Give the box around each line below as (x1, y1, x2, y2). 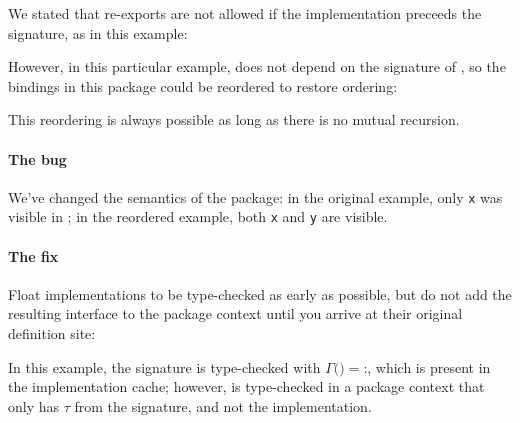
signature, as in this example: (8, 22, 188, 43)
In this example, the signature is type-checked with (8, 356, 321, 377)
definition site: (8, 323, 96, 344)
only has (8, 395, 60, 416)
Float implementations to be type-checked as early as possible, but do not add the (8, 283, 512, 304)
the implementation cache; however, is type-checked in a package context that (8, 376, 485, 397)
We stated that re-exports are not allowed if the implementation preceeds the (8, 3, 482, 23)
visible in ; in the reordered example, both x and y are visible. (8, 206, 388, 227)
